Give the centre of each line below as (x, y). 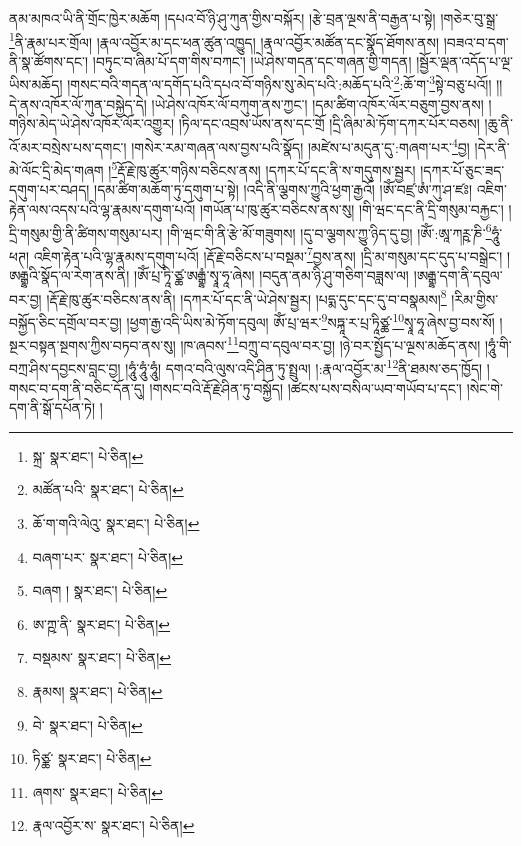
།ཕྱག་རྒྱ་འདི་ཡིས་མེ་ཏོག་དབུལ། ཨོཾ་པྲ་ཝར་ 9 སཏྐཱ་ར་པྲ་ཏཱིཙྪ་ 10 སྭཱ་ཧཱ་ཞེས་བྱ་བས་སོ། (310, 320)
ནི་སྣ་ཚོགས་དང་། (49, 60)
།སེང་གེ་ (485, 387)
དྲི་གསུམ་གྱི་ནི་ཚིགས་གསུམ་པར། (86, 232)
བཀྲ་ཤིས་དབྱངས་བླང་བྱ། (65, 368)
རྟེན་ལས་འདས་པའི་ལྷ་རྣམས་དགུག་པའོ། (102, 208)
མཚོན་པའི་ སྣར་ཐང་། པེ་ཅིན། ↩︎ (108, 489)
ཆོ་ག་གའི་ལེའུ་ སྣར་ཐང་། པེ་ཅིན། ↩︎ (116, 523)
